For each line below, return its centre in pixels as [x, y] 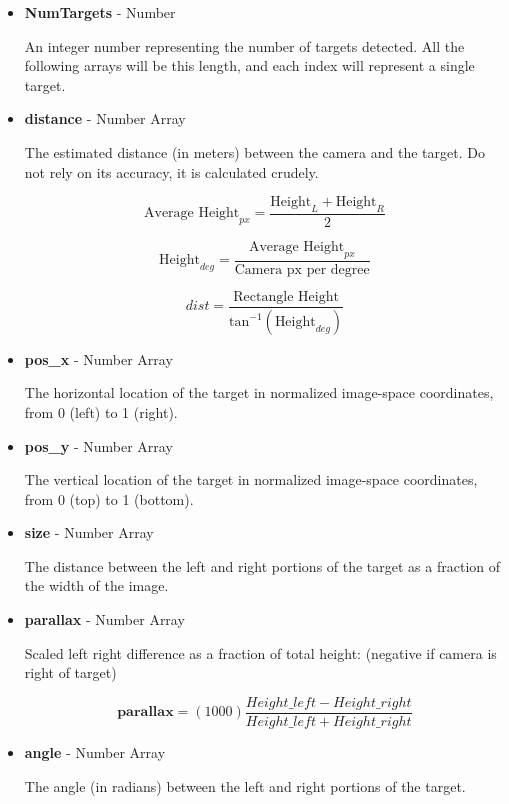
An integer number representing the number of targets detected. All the [244, 45]
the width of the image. [96, 585]
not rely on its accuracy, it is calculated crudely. [171, 171]
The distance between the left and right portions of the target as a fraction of [262, 565]
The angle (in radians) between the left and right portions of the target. [245, 785]
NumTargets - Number [100, 12]
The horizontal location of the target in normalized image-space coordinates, [259, 392]
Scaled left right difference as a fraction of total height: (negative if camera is [260, 652]
